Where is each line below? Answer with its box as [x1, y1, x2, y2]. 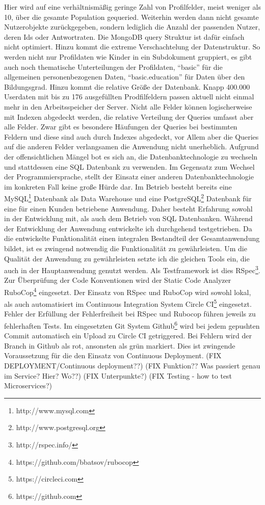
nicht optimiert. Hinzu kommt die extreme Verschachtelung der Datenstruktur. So [4, 41, 260, 52]
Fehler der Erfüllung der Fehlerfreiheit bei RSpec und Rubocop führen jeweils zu [4, 308, 256, 319]
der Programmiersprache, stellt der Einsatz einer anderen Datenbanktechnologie [4, 171, 254, 182]
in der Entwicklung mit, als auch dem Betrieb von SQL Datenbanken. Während [4, 213, 253, 224]
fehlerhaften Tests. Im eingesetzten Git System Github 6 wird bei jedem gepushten [4, 319, 260, 331]
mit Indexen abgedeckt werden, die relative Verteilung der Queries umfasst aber [4, 111, 254, 122]
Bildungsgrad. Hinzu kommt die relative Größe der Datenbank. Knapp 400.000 [4, 81, 250, 92]
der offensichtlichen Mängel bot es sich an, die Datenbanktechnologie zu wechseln [4, 151, 258, 162]
